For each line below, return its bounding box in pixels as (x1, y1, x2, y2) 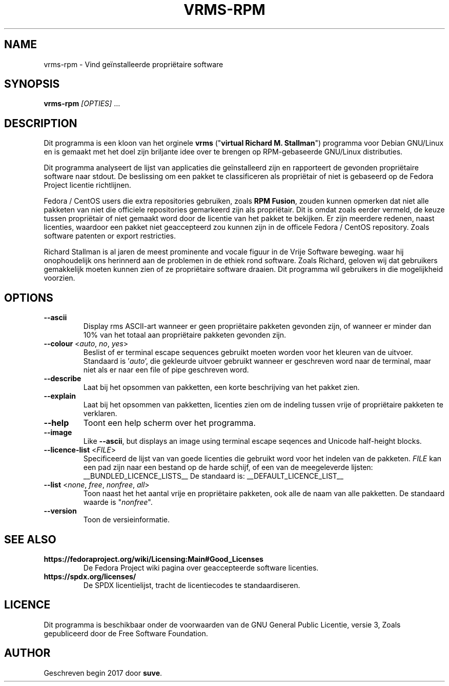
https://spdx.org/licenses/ (44, 572, 136, 581)
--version (44, 506, 77, 516)
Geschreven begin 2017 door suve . (44, 668, 162, 677)
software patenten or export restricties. (44, 231, 176, 241)
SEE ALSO (4, 533, 56, 546)
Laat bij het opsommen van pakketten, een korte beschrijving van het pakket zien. (83, 383, 360, 392)
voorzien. (44, 273, 75, 283)
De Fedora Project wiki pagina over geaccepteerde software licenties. (83, 563, 319, 572)
